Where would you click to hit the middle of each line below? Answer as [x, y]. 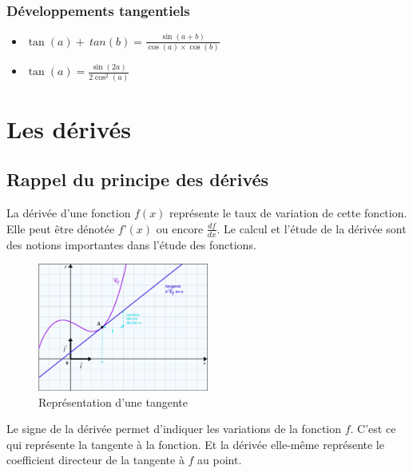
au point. [220, 460]
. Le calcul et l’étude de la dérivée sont [312, 228]
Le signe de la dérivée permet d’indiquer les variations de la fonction [174, 429]
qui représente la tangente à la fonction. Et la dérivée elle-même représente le [195, 444]
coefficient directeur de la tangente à [95, 460]
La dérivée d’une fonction [69, 213]
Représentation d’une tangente [113, 401]
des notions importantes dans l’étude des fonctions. [131, 244]
